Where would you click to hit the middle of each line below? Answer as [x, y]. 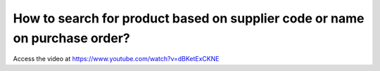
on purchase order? [71, 38]
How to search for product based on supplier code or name [189, 18]
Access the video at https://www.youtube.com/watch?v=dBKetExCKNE [116, 59]
